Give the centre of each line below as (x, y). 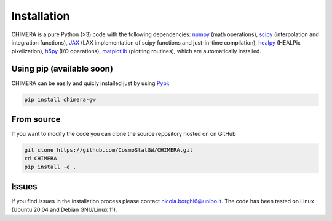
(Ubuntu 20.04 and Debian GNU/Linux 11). (64, 210)
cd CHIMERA (41, 159)
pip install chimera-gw (60, 100)
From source (36, 119)
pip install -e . (50, 167)
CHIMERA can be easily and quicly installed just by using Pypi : (90, 83)
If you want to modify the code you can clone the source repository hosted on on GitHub (124, 133)
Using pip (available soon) (62, 69)
